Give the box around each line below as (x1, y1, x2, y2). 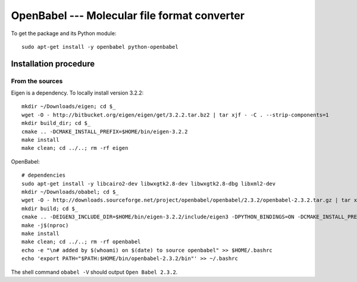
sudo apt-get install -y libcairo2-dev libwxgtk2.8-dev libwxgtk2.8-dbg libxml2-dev (21, 180, 276, 187)
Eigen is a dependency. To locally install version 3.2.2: (11, 89, 144, 96)
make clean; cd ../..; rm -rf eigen (21, 145, 129, 152)
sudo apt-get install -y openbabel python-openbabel (21, 43, 178, 50)
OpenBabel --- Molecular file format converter (11, 9, 245, 22)
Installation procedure (11, 58, 95, 68)
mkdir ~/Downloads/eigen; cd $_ (21, 103, 116, 110)
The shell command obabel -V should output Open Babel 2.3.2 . (11, 268, 178, 275)
